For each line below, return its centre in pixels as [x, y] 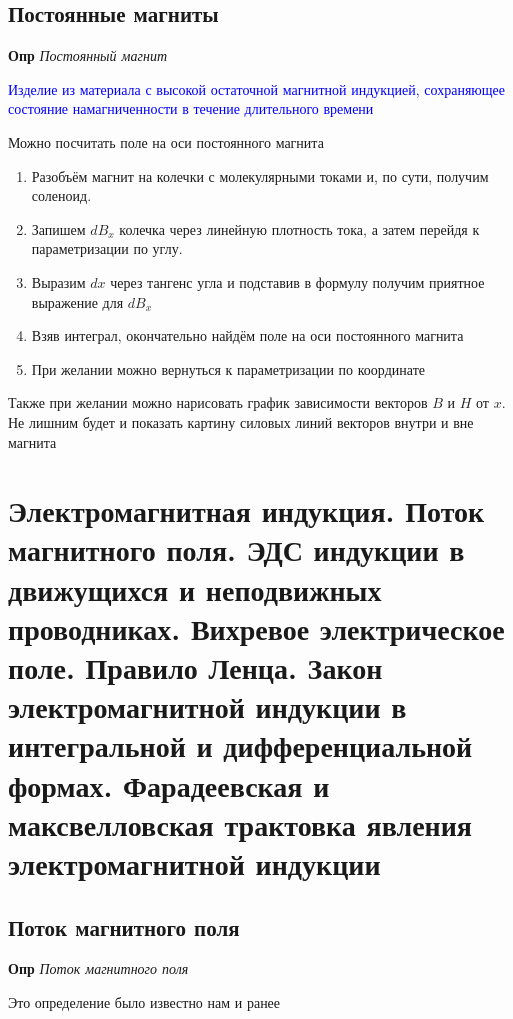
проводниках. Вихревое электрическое [256, 627]
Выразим [58, 281]
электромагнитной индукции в [207, 706]
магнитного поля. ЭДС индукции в [236, 549]
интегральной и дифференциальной [240, 745]
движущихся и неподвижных [195, 588]
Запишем [58, 228]
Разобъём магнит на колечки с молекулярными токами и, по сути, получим [260, 175]
